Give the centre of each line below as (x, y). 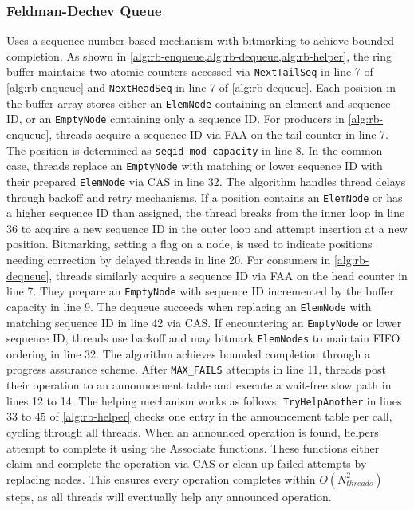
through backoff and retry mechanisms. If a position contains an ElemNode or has (205, 197)
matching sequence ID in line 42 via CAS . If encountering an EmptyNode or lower (204, 322)
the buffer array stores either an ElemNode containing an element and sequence (199, 103)
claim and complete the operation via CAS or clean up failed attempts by (187, 463)
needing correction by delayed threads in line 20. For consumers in (169, 260)
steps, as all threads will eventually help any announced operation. (169, 496)
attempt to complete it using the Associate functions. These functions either (193, 447)
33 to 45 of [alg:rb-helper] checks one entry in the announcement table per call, (199, 416)
